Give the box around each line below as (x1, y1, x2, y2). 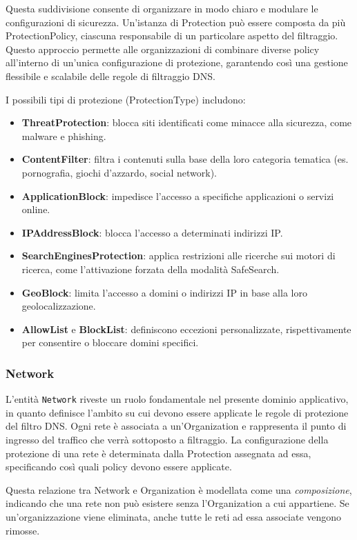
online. (21, 202, 50, 217)
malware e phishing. (21, 128, 106, 143)
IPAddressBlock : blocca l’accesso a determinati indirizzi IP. (21, 225, 283, 239)
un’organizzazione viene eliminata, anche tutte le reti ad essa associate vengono (6, 509, 342, 523)
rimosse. (6, 523, 40, 537)
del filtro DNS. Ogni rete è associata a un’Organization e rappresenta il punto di (6, 419, 347, 433)
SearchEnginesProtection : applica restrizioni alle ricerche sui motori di (21, 248, 336, 263)
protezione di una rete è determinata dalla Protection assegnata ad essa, (6, 446, 311, 460)
